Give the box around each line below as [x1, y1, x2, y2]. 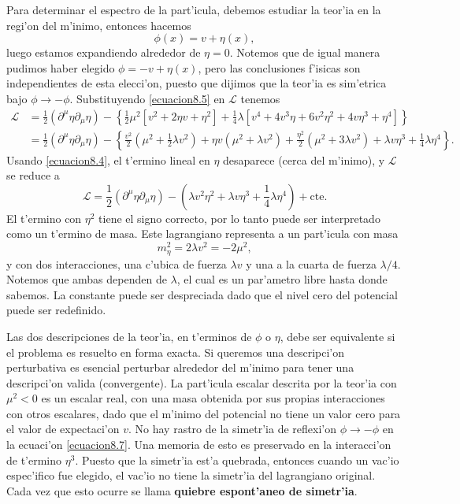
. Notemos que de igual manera [229, 44, 380, 61]
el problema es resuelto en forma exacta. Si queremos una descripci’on [6, 343, 345, 360]
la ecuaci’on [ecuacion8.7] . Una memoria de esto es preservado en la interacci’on [6, 436, 391, 453]
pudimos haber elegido [6, 59, 115, 76]
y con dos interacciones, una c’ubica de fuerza [6, 255, 227, 272]
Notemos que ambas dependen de [6, 271, 167, 287]
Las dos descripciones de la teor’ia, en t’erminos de [6, 328, 252, 344]
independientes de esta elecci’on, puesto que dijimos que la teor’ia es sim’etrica [6, 75, 387, 91]
